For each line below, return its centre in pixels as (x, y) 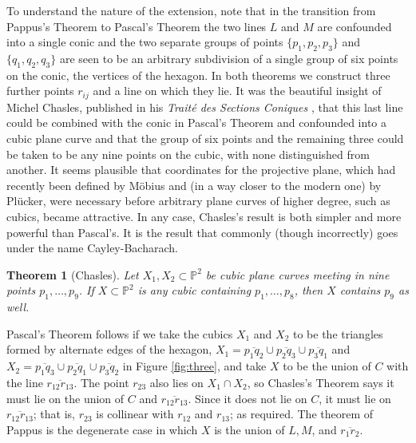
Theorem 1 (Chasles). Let (73, 274)
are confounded (355, 26)
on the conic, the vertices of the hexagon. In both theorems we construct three (198, 75)
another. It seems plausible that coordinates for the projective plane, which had (201, 170)
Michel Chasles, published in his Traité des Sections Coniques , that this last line (205, 107)
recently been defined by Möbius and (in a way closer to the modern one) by (194, 185)
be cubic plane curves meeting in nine (297, 274)
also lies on (176, 382)
